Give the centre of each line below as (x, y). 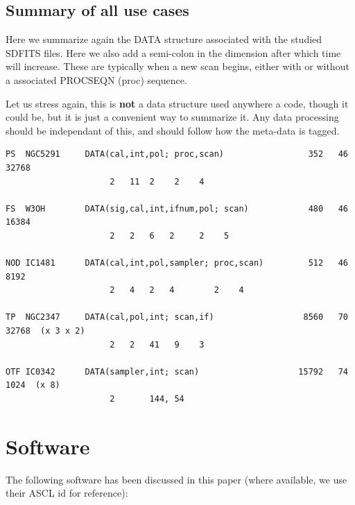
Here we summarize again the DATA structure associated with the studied (164, 39)
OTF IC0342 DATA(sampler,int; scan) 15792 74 (177, 371)
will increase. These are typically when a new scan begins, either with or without (177, 66)
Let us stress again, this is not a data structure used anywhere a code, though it (177, 103)
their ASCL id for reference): (67, 493)
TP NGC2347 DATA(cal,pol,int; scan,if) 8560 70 (177, 317)
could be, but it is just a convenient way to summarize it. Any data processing (172, 117)
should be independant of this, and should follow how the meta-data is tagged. (173, 130)
